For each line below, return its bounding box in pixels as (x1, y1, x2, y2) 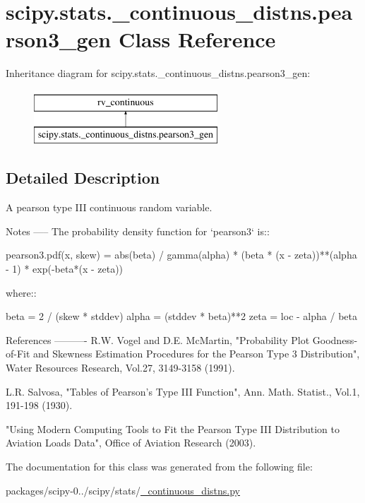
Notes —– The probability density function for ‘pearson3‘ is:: (6, 223, 270, 238)
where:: (6, 285, 37, 300)
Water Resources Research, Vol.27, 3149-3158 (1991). (6, 360, 235, 375)
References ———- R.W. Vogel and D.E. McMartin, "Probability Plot (6, 332, 310, 347)
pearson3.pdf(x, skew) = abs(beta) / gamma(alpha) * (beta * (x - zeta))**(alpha (6, 247, 357, 262)
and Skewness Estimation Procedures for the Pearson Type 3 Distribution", (33, 346, 360, 361)
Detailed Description (6, 167, 160, 189)
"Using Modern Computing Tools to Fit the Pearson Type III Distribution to (6, 421, 340, 436)
